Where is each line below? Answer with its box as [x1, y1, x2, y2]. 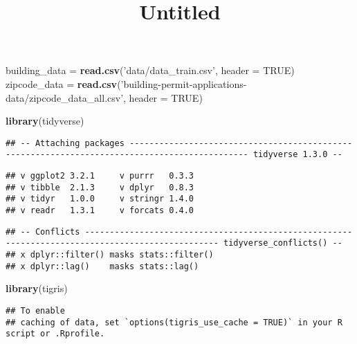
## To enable [6, 305, 65, 316]
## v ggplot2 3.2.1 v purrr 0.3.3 [6, 171, 194, 181]
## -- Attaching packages [6, 138, 125, 148]
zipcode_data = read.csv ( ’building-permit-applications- [6, 76, 247, 91]
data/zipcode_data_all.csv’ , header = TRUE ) [6, 90, 203, 105]
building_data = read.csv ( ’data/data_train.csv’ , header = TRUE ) [6, 63, 295, 78]
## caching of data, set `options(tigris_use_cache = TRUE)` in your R [6, 317, 342, 327]
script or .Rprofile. [6, 329, 105, 339]
